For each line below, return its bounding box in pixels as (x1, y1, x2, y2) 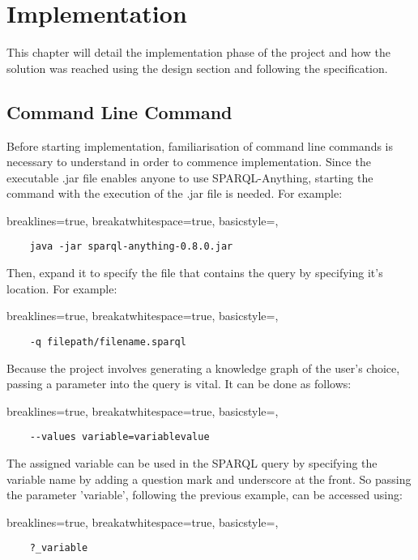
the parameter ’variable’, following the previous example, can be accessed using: (6, 486, 403, 503)
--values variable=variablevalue (29, 431, 210, 443)
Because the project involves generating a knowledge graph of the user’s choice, (6, 359, 400, 376)
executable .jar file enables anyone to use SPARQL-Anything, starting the (6, 169, 373, 186)
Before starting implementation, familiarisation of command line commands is (6, 137, 394, 154)
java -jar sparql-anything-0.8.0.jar (29, 241, 233, 253)
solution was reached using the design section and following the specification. (6, 59, 388, 76)
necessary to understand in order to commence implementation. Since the (6, 153, 371, 170)
